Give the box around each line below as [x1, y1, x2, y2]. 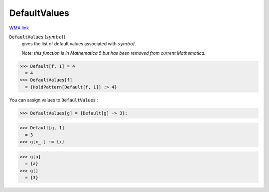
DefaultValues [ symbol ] [9, 34, 65, 40]
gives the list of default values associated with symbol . [21, 41, 136, 47]
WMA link [9, 25, 29, 31]
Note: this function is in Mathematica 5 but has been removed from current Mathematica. [21, 50, 206, 56]
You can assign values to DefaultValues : [9, 97, 99, 103]
